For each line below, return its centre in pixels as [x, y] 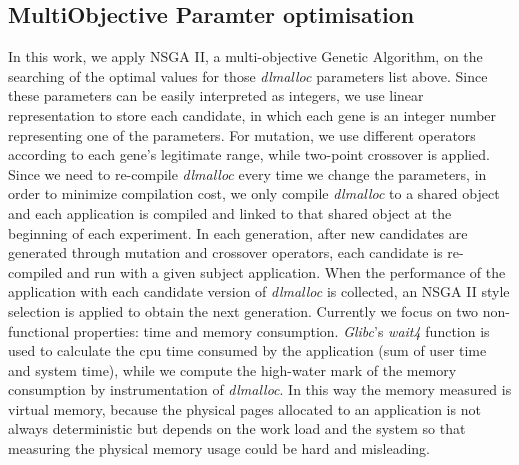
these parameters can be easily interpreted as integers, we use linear [216, 95]
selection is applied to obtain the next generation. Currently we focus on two [243, 310]
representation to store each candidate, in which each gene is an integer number [252, 114]
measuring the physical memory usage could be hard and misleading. [219, 448]
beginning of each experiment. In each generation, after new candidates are [238, 232]
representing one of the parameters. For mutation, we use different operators [242, 134]
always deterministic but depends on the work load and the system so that [237, 428]
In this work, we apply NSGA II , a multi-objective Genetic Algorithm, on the [245, 56]
